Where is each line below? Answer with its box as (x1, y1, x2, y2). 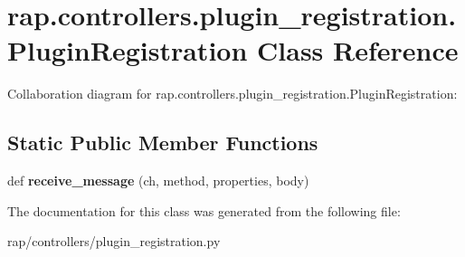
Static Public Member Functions (7, 128, 318, 157)
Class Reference (257, 32, 459, 69)
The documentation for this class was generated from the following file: (7, 201, 401, 220)
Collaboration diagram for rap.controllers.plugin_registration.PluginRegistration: (7, 84, 458, 103)
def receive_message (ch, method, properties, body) (7, 171, 309, 190)
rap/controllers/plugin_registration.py (7, 232, 221, 251)
